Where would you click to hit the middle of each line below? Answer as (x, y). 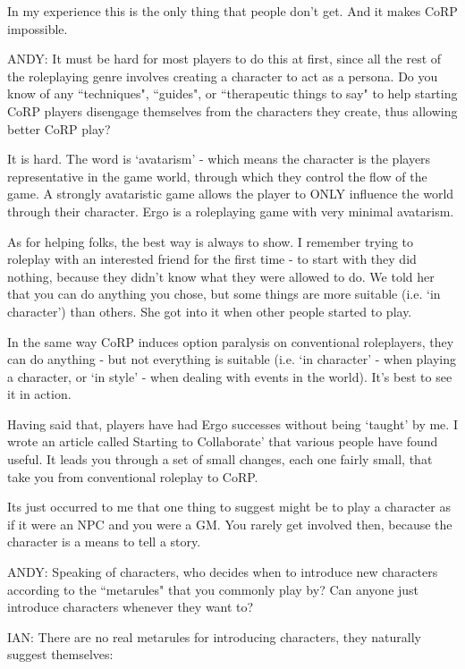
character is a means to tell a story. (104, 542)
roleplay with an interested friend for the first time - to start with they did (212, 259)
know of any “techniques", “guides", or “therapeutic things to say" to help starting (232, 93)
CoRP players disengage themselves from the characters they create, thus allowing (232, 110)
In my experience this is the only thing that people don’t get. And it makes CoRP (232, 11)
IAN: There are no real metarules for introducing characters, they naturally (214, 636)
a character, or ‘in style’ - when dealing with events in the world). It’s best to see (230, 376)
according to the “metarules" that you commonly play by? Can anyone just (213, 589)
